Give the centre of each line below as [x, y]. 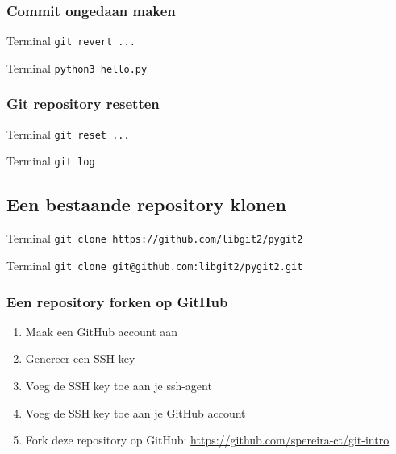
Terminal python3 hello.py [77, 67]
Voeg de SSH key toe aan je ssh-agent [119, 385]
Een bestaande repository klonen [146, 204]
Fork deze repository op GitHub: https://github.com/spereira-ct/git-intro [207, 440]
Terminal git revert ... [71, 41]
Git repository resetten [83, 104]
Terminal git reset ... [68, 133]
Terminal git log [51, 161]
